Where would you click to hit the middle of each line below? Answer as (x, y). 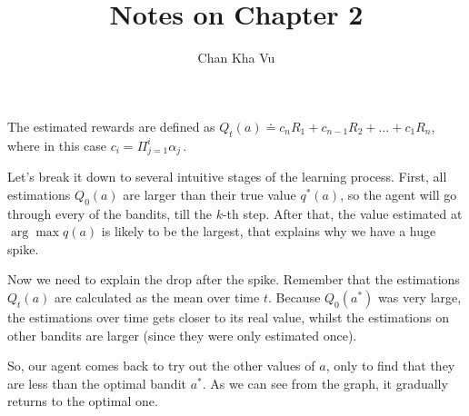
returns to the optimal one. (83, 401)
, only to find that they (390, 366)
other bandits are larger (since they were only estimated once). (182, 335)
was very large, (420, 297)
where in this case (57, 145)
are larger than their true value (210, 194)
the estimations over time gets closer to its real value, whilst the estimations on (228, 317)
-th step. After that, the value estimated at (342, 213)
